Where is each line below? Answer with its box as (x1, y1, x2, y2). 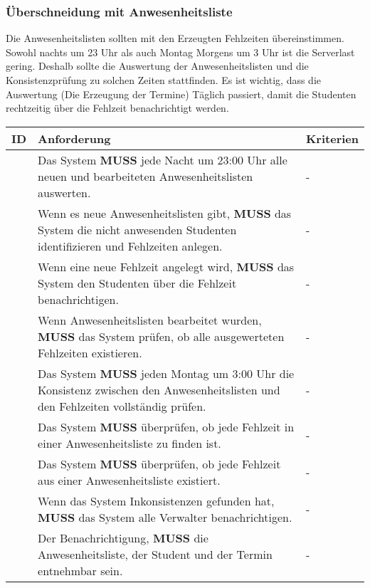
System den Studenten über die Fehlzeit (38, 274, 237, 291)
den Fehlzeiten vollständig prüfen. (38, 397, 206, 414)
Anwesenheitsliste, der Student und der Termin (38, 545, 273, 562)
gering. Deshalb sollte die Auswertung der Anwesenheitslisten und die (6, 58, 309, 73)
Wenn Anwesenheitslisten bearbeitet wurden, (38, 311, 262, 328)
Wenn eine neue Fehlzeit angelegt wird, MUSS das (38, 258, 295, 275)
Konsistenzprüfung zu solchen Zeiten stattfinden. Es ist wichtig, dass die (6, 73, 322, 87)
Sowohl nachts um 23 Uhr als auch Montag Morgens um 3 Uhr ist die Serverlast (6, 44, 355, 59)
